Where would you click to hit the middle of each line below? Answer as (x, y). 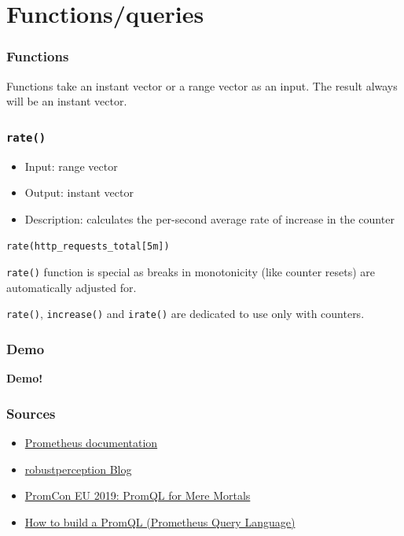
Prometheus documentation (91, 442)
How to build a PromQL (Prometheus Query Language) (160, 521)
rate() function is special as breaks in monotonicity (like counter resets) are (191, 272)
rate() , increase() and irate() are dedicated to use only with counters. (185, 314)
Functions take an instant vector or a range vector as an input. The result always (202, 85)
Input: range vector (71, 166)
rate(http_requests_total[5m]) (88, 247)
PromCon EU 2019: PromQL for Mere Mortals (138, 495)
